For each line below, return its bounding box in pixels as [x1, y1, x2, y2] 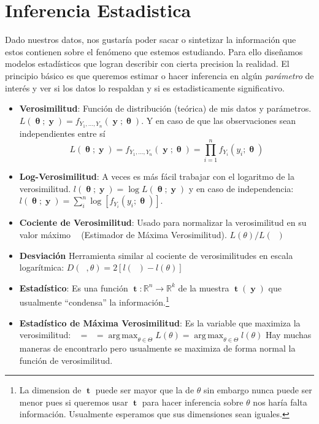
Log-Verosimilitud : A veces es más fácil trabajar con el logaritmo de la [19, 170, 294, 183]
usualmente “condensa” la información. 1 [19, 294, 169, 309]
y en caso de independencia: [188, 182, 294, 195]
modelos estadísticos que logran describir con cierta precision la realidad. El [5, 57, 290, 70]
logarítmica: [19, 261, 64, 274]
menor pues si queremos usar [19, 395, 128, 408]
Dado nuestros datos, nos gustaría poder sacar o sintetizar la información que [5, 33, 296, 46]
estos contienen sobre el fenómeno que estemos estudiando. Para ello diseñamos [5, 45, 303, 58]
